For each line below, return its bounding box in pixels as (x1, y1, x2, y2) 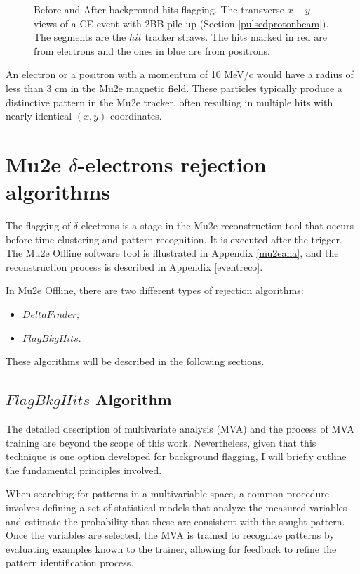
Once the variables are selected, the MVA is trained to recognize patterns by (6, 528, 335, 542)
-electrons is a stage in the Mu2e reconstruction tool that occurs (78, 218, 354, 233)
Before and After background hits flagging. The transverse (34, 2, 284, 16)
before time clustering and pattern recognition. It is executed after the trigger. (6, 231, 342, 246)
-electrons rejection (77, 149, 267, 178)
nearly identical (6, 108, 72, 123)
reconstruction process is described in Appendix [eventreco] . (6, 259, 263, 274)
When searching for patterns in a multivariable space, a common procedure (6, 486, 329, 501)
